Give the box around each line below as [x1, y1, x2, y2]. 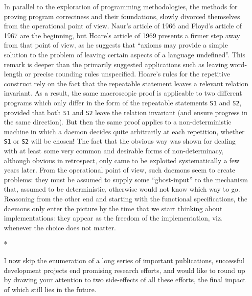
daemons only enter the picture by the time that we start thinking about [4, 203, 223, 213]
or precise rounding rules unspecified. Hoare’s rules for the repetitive [24, 69, 230, 79]
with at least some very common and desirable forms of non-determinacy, [4, 146, 224, 156]
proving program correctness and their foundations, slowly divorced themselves [4, 11, 240, 21]
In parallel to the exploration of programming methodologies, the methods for [4, 1, 238, 11]
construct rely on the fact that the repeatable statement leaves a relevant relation [4, 78, 249, 88]
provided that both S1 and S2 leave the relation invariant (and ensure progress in [4, 107, 248, 117]
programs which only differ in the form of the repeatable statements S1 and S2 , [4, 97, 242, 107]
